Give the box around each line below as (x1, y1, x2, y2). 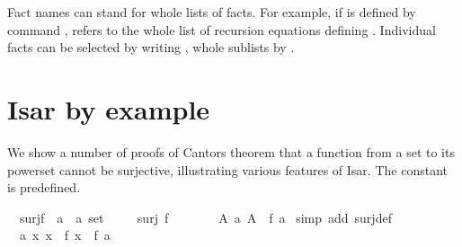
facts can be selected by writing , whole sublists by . (7, 38, 295, 57)
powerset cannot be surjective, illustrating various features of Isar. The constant (7, 160, 448, 179)
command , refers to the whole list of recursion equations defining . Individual (7, 20, 436, 39)
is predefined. (7, 178, 81, 197)
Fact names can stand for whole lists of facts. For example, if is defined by (7, 3, 416, 21)
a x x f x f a (19, 225, 111, 244)
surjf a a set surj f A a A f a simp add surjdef (19, 207, 392, 226)
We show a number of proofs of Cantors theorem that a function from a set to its (7, 142, 455, 161)
